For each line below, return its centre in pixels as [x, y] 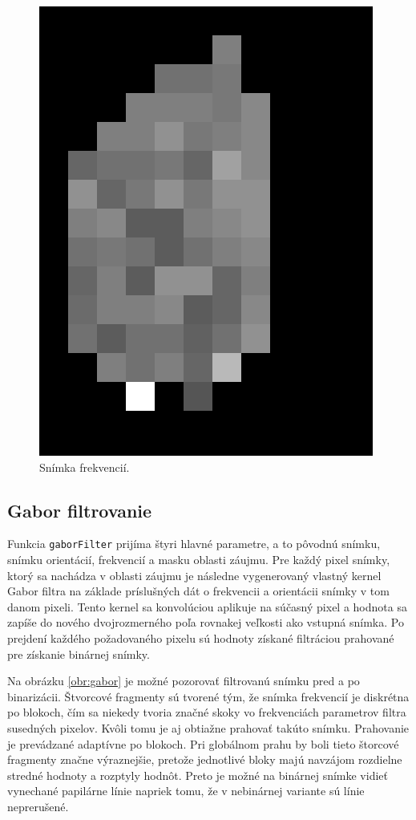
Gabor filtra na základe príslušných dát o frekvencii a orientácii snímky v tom [198, 591]
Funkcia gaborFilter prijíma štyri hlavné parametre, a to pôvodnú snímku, [194, 544]
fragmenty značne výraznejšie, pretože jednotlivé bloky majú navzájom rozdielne [205, 759]
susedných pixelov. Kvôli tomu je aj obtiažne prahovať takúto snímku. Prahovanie [208, 727]
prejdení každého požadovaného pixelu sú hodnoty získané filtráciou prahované [201, 638]
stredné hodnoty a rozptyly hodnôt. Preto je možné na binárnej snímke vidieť [198, 775]
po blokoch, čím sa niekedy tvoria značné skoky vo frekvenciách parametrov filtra [207, 712]
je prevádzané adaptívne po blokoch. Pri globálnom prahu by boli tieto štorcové [203, 743]
